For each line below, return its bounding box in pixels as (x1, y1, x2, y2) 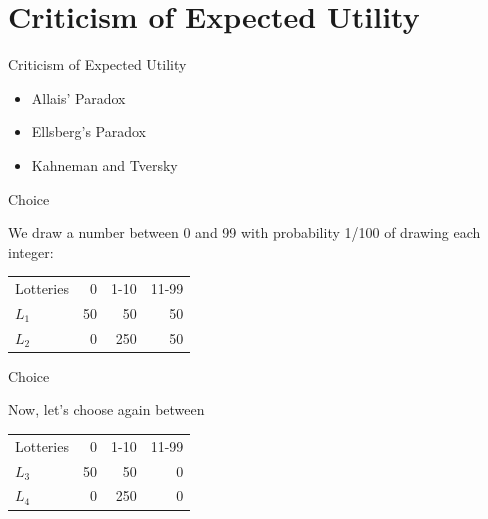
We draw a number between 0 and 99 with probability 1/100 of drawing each (8, 222, 481, 243)
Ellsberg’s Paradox (31, 121, 146, 142)
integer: (8, 241, 54, 262)
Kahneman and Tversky (31, 154, 178, 175)
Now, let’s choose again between (8, 399, 205, 420)
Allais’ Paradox (31, 87, 126, 108)
